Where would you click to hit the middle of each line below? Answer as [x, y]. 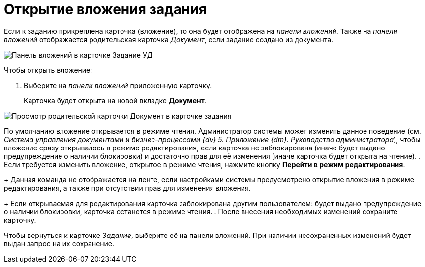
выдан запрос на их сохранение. [59, 243]
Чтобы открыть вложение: [48, 70]
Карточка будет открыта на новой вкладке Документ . [115, 100]
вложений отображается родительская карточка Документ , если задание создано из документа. [169, 39]
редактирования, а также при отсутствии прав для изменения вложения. [127, 188]
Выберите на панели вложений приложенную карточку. [118, 85]
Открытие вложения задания [106, 9]
